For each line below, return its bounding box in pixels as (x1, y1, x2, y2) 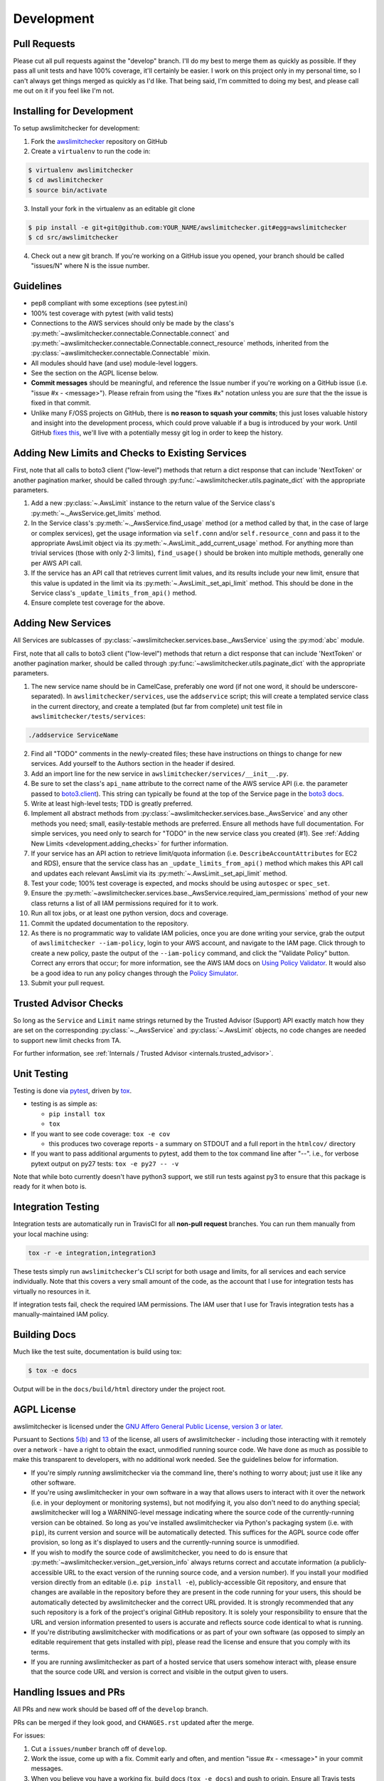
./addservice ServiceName (28, 731, 119, 739)
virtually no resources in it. (13, 1287, 92, 1296)
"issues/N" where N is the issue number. (31, 261, 150, 270)
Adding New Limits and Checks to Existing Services (13, 447, 247, 459)
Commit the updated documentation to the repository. (31, 919, 188, 928)
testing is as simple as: (31, 1099, 98, 1108)
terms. (31, 1648, 50, 1656)
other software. (31, 1478, 76, 1487)
